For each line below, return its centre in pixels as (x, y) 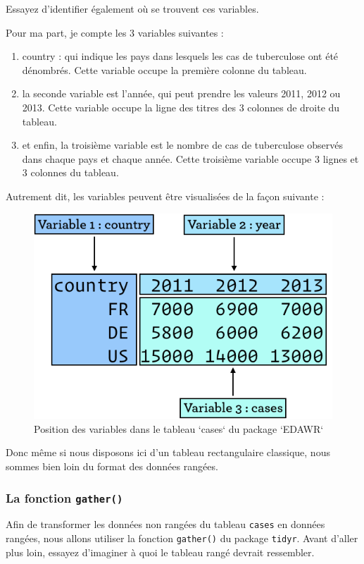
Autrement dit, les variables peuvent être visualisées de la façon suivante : (165, 196)
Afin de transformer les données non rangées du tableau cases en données (165, 524)
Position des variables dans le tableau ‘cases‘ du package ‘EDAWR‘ (179, 428)
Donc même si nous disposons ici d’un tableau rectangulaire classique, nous (168, 452)
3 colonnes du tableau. (70, 172)
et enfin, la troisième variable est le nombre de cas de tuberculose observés (182, 145)
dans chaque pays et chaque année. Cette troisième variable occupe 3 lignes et (190, 158)
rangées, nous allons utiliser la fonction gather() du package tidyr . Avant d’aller (182, 538)
